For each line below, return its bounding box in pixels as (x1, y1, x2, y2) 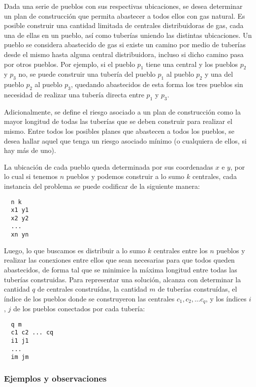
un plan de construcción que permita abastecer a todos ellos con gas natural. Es (4, 10, 245, 21)
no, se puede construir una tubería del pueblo (18, 69, 156, 79)
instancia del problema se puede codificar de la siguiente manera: (4, 180, 200, 191)
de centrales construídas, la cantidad (37, 284, 147, 294)
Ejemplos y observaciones (4, 372, 107, 384)
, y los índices (205, 293, 247, 303)
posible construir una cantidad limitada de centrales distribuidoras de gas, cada (4, 20, 244, 30)
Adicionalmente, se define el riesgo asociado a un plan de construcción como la (4, 106, 241, 117)
